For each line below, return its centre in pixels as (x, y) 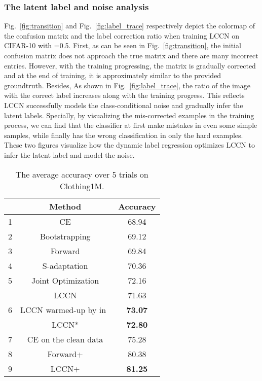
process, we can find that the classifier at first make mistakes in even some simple (131, 125)
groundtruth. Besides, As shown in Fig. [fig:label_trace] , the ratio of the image (127, 85)
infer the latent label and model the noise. (69, 154)
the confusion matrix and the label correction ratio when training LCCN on (122, 35)
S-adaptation (65, 265)
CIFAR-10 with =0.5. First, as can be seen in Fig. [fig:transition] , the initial (123, 45)
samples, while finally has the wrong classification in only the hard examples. (124, 135)
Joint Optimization (65, 280)
